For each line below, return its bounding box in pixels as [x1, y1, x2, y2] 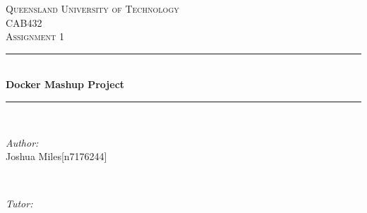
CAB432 [6, 15, 42, 30]
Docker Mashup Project [6, 77, 125, 92]
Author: [6, 135, 39, 150]
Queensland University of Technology [6, 1, 179, 16]
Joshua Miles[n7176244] [6, 149, 107, 164]
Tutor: [6, 196, 33, 211]
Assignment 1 [6, 29, 64, 44]
